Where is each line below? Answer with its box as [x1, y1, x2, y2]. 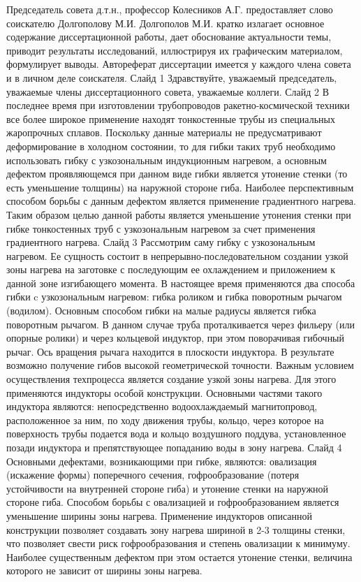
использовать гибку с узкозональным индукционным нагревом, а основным [6, 152, 327, 167]
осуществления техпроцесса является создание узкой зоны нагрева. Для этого [6, 372, 337, 386]
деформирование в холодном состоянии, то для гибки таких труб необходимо [6, 138, 336, 153]
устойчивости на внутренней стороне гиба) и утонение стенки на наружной [6, 481, 329, 495]
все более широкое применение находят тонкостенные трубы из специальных [6, 111, 335, 126]
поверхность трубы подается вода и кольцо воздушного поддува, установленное [6, 426, 346, 441]
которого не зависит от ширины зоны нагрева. [6, 563, 202, 578]
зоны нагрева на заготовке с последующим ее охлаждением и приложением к [6, 262, 336, 277]
